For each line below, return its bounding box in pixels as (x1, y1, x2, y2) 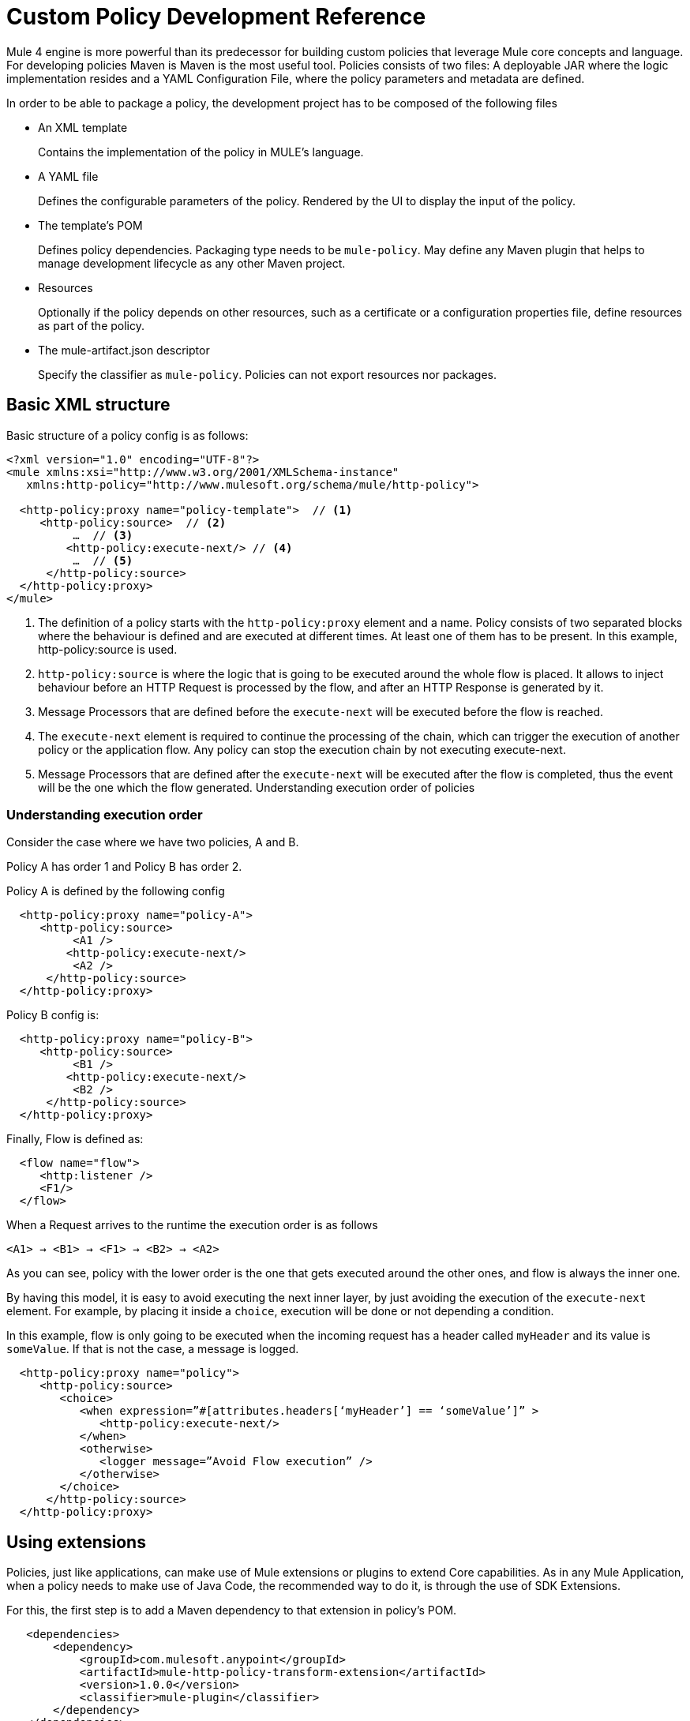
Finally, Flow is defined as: (6, 1132, 144, 1146)
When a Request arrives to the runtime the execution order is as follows (6, 1218, 378, 1232)
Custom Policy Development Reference (6, 3, 426, 30)
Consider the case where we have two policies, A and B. (6, 835, 299, 849)
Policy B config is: (6, 1008, 99, 1022)
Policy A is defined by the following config (6, 884, 225, 898)
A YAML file (38, 169, 99, 183)
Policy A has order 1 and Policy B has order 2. (6, 860, 242, 874)
